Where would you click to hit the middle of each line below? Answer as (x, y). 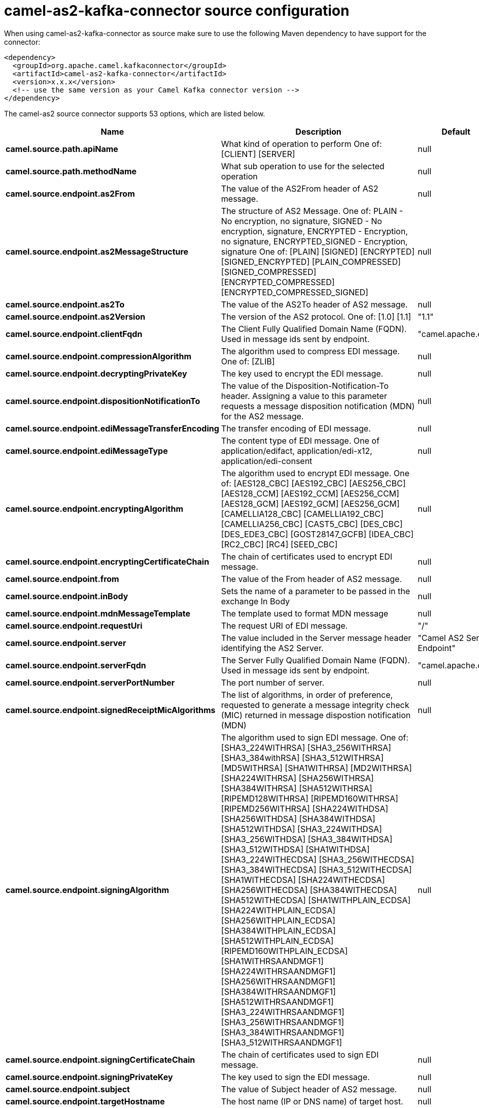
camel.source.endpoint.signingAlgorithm (88, 890)
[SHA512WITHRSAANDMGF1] (277, 1002)
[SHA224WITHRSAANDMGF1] (278, 971)
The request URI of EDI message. (284, 625)
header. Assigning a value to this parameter (304, 396)
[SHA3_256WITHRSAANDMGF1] (283, 1022)
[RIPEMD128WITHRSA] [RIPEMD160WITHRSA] (310, 798)
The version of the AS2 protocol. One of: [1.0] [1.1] (316, 316)
